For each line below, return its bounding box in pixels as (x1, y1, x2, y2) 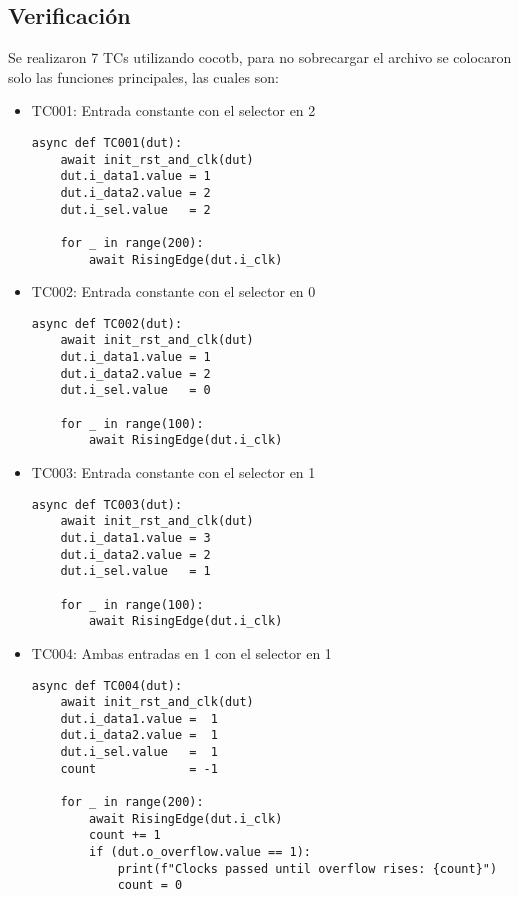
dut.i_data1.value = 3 (60, 530, 211, 545)
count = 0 (117, 878, 183, 893)
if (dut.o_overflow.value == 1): (89, 845, 311, 860)
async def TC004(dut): (31, 678, 183, 693)
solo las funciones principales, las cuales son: (8, 66, 279, 87)
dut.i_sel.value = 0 (60, 383, 211, 398)
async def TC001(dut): (31, 135, 183, 150)
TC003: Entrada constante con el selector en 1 (31, 462, 316, 483)
